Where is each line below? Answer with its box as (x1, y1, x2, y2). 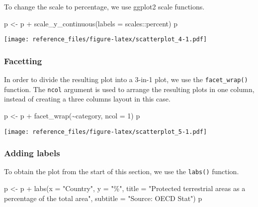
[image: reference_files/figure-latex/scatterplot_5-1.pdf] (4, 128, 207, 135)
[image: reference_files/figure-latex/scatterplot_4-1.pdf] (4, 36, 207, 43)
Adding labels (4, 147, 60, 159)
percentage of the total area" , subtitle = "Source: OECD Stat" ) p (4, 193, 202, 203)
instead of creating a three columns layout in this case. (4, 94, 171, 104)
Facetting (4, 54, 42, 67)
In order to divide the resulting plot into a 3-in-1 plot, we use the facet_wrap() (4, 74, 248, 85)
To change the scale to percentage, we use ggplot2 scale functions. (4, 1, 205, 11)
